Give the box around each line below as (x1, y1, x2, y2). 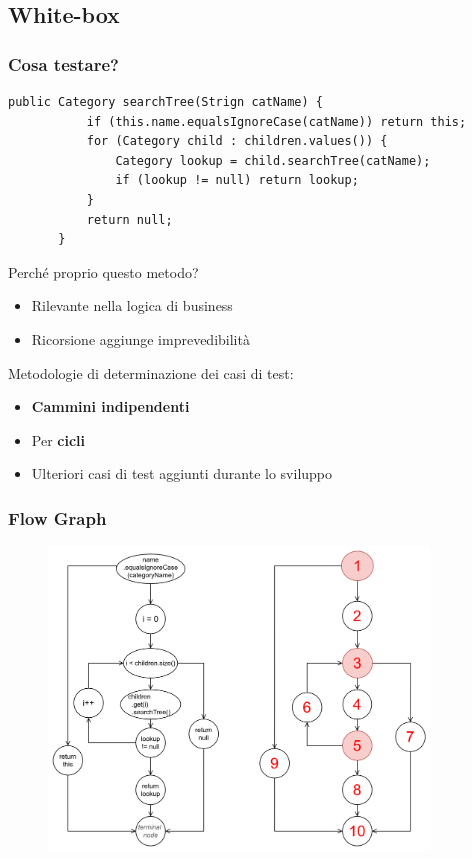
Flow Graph (8, 505, 107, 530)
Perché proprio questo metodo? (8, 261, 199, 282)
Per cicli (31, 429, 86, 450)
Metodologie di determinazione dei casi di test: (8, 362, 294, 383)
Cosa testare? (8, 51, 119, 76)
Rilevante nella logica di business (31, 295, 233, 316)
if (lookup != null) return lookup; (115, 173, 359, 188)
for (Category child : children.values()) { (86, 134, 388, 149)
